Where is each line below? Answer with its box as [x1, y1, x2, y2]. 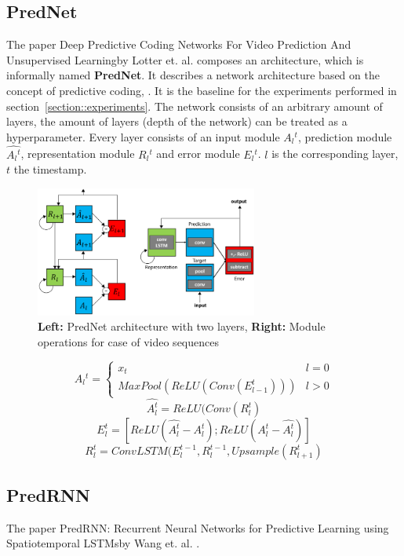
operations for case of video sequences [38, 334, 219, 350]
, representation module [20, 145, 135, 162]
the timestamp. [13, 161, 87, 177]
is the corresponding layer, [271, 145, 399, 162]
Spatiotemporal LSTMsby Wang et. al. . [6, 535, 200, 551]
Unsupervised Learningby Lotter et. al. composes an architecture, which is [6, 51, 364, 68]
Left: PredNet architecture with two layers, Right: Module [38, 318, 326, 335]
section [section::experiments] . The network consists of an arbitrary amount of [6, 97, 383, 114]
